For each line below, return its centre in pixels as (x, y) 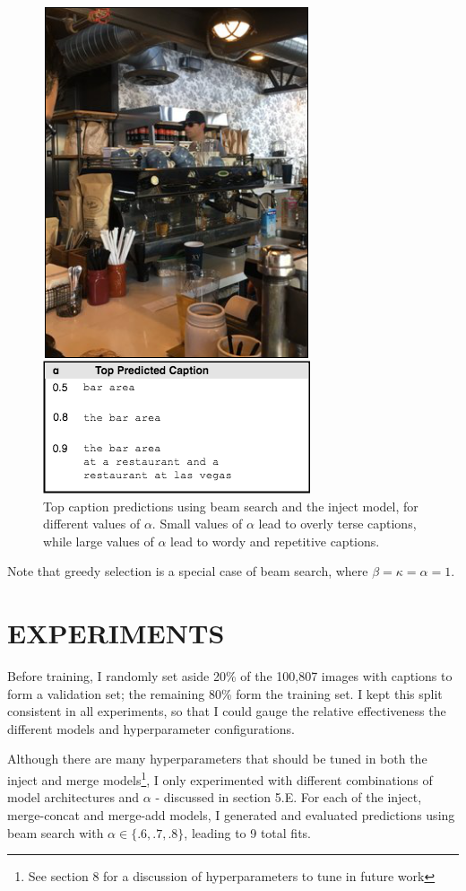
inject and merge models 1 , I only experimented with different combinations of (220, 778)
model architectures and (73, 797)
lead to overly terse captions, (337, 524)
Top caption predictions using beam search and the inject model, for (231, 506)
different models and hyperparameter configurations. (151, 728)
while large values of (99, 541)
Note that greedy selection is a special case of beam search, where (188, 571)
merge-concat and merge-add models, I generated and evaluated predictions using (231, 814)
